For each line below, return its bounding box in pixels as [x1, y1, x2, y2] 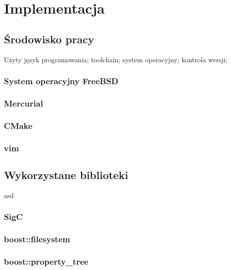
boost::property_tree [4, 255, 89, 267]
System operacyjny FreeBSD [4, 75, 119, 87]
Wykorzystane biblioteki [4, 167, 128, 182]
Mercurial [4, 97, 43, 109]
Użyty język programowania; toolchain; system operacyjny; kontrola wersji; [4, 54, 228, 64]
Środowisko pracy [4, 31, 94, 46]
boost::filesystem [4, 233, 71, 245]
